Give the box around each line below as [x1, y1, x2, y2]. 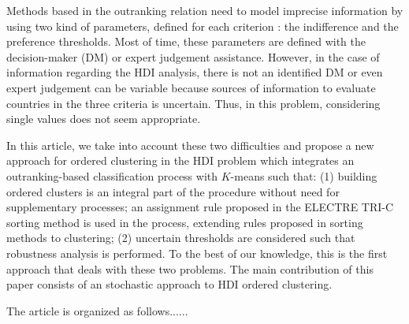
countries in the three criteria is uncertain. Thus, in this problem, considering [6, 95, 381, 111]
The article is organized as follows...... [6, 302, 188, 318]
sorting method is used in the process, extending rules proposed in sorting [6, 214, 363, 230]
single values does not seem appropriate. [6, 110, 201, 127]
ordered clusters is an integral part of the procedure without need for [6, 183, 340, 199]
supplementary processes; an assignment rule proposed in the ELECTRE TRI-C [6, 199, 394, 215]
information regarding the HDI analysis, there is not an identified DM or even [6, 64, 383, 80]
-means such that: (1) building [230, 167, 377, 184]
